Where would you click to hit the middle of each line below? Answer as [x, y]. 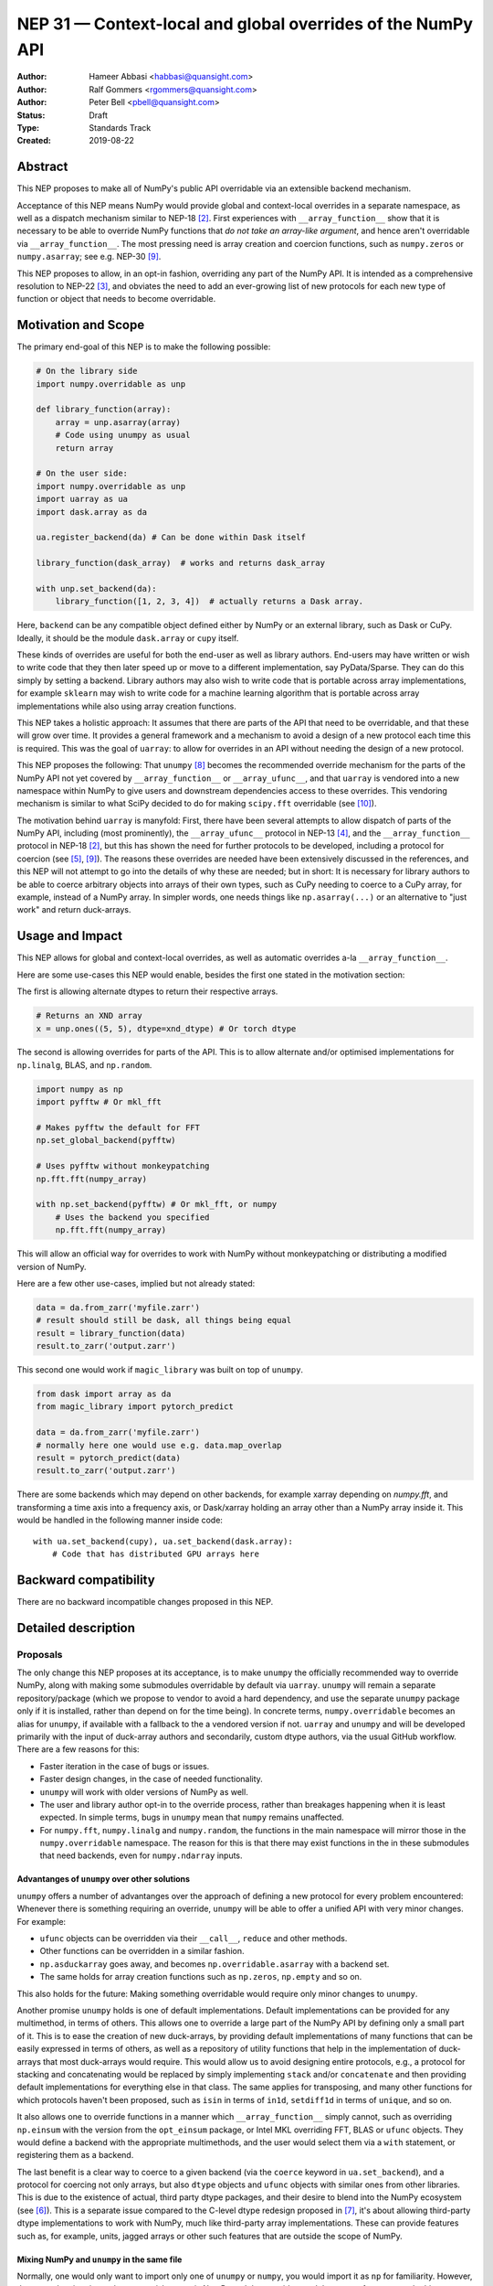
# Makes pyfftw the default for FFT [118, 1128]
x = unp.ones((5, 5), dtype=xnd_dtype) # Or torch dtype [166, 1028]
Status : [31, 115]
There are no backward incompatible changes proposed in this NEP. [145, 1601]
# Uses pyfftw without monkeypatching [123, 1166]
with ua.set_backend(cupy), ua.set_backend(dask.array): [163, 1541]
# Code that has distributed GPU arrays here [156, 1554]
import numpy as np [79, 1089]
